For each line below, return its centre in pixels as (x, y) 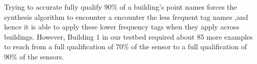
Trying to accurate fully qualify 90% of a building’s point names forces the (121, 7)
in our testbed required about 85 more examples (177, 36)
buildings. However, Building (49, 36)
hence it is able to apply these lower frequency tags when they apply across (122, 27)
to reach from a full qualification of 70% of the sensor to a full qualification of (125, 46)
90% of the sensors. (34, 56)
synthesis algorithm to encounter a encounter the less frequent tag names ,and (126, 17)
